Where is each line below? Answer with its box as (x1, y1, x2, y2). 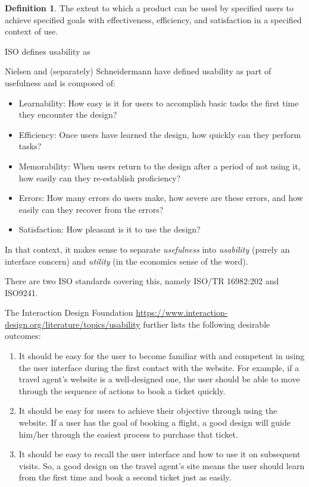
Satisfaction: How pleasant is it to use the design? (18, 223, 201, 235)
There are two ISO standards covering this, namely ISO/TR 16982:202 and (5, 275, 279, 287)
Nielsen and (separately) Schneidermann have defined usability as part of (5, 65, 271, 77)
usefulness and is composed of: (5, 76, 116, 89)
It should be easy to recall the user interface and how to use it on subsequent (18, 448, 301, 460)
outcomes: (5, 329, 41, 342)
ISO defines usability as (5, 45, 90, 57)
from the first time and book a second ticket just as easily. (18, 471, 232, 483)
